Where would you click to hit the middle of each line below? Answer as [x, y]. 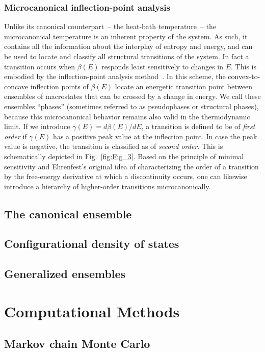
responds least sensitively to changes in [163, 66]
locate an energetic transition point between [184, 86]
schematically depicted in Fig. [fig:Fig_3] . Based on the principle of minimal [124, 156]
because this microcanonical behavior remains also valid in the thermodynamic [127, 116]
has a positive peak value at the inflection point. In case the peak [155, 136]
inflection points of [59, 86]
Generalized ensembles [65, 274]
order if [16, 136]
